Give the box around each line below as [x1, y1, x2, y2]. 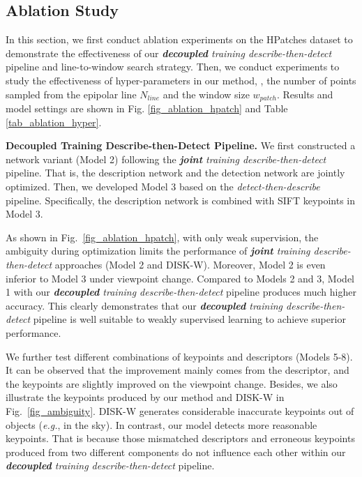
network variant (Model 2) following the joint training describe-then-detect [6, 151, 326, 166]
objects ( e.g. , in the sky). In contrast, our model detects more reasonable [6, 417, 317, 432]
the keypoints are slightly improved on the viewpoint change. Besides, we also [6, 376, 338, 391]
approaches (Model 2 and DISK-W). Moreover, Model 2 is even [54, 257, 326, 271]
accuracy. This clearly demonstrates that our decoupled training [6, 298, 283, 312]
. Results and [276, 86, 333, 101]
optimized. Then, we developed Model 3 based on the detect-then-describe [6, 179, 320, 193]
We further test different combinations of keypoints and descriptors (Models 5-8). [6, 349, 353, 363]
